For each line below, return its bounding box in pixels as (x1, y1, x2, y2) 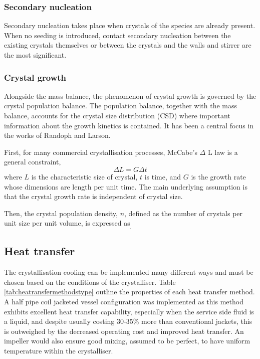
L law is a (207, 146, 238, 157)
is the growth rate (191, 171, 246, 182)
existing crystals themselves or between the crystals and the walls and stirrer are (4, 40, 251, 50)
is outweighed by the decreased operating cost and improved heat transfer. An (4, 325, 244, 336)
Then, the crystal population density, (4, 208, 118, 218)
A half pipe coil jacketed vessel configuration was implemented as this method (4, 296, 243, 306)
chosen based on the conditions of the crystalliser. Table (4, 276, 176, 287)
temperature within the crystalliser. (4, 345, 113, 355)
